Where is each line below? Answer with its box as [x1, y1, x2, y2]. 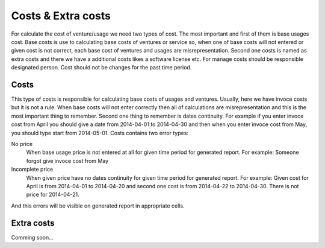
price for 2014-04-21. [26, 191, 79, 199]
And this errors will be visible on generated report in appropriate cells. [11, 202, 185, 209]
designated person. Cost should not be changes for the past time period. [11, 64, 192, 71]
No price [11, 140, 33, 147]
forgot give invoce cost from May [26, 157, 109, 164]
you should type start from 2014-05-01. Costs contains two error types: [11, 129, 189, 136]
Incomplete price [11, 166, 54, 173]
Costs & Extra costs [11, 9, 111, 22]
